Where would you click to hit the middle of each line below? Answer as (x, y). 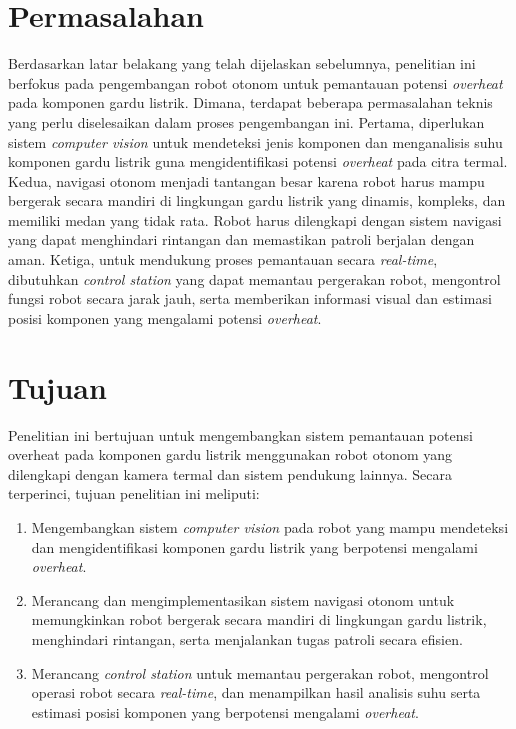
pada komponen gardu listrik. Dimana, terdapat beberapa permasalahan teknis (250, 102)
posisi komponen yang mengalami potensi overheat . (165, 317)
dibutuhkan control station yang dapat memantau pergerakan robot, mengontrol (254, 278)
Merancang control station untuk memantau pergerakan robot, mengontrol (260, 672)
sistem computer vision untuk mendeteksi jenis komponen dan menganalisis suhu (255, 141)
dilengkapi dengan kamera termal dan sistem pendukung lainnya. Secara (230, 473)
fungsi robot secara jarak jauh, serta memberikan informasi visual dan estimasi (250, 298)
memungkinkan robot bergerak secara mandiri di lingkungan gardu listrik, (259, 619)
